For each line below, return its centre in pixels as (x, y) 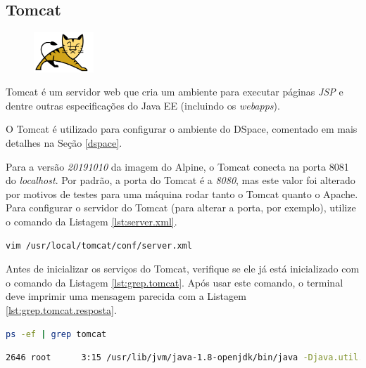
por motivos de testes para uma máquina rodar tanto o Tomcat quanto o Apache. (182, 193)
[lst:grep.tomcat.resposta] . (61, 309)
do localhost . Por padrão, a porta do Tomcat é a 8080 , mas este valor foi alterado (181, 180)
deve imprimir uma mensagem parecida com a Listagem (126, 296)
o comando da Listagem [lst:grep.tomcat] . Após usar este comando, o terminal (175, 282)
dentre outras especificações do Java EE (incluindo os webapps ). (143, 105)
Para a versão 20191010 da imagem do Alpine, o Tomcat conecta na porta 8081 (177, 166)
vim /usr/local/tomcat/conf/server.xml (99, 245)
